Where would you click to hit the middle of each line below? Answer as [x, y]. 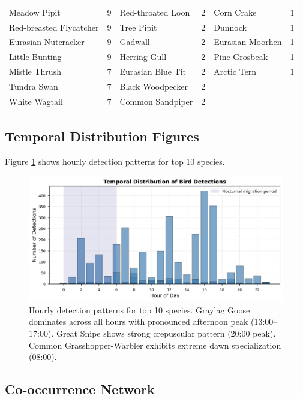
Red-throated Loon [155, 12]
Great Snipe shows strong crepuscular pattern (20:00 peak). [166, 333]
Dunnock [230, 27]
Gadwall [135, 42]
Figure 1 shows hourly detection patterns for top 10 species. [115, 161]
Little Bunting [35, 57]
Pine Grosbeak [241, 57]
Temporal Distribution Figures [102, 136]
